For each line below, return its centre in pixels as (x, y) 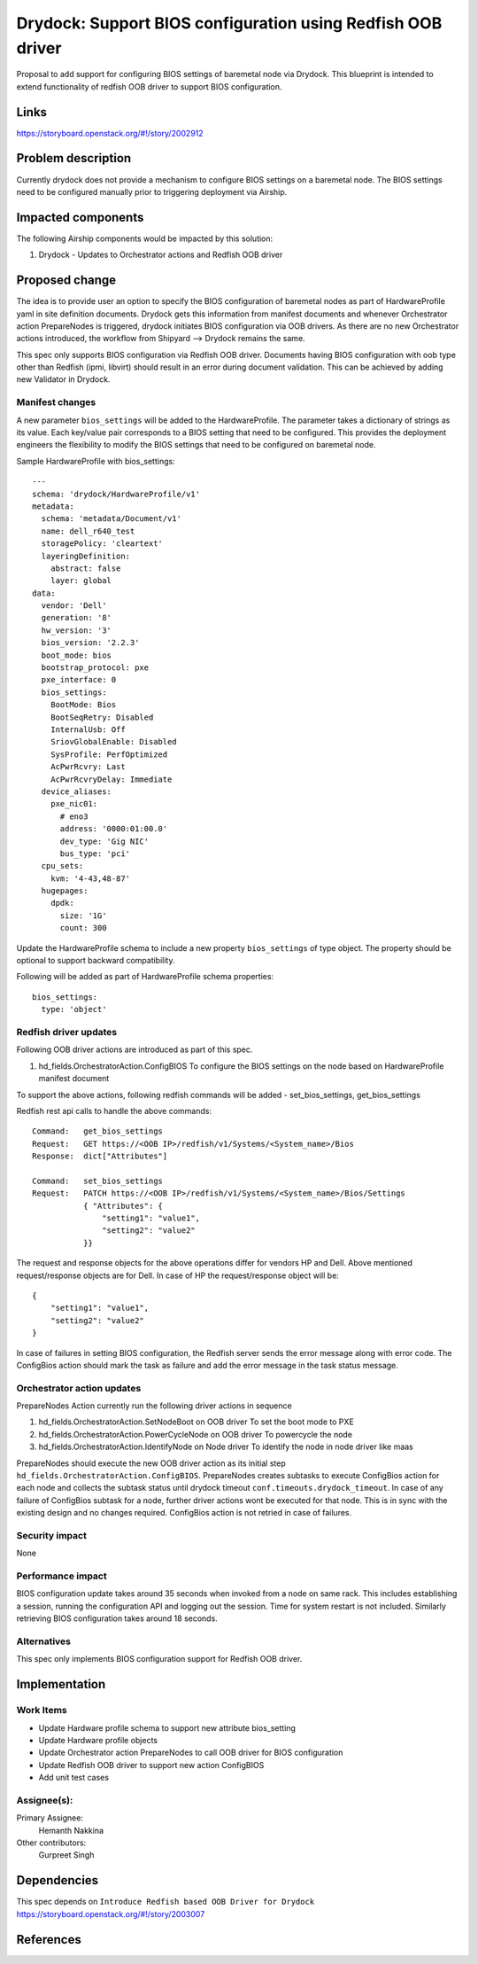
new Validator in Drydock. (63, 379)
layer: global (81, 581)
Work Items (42, 1711)
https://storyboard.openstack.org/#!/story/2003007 (111, 1913)
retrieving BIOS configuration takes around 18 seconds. (117, 1618)
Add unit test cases (74, 1778)
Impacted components (80, 217)
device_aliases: (77, 791)
